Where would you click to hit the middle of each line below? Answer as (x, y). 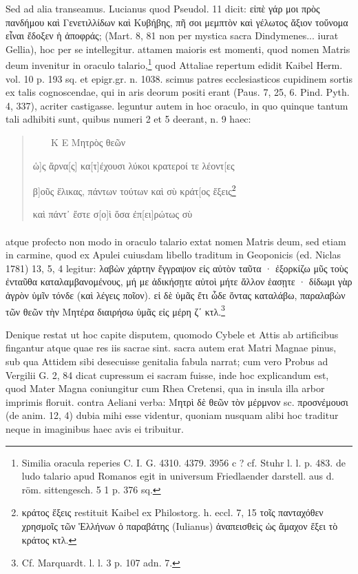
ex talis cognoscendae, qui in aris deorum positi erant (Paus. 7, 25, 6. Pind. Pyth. (178, 92)
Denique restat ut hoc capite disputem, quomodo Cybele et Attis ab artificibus (172, 334)
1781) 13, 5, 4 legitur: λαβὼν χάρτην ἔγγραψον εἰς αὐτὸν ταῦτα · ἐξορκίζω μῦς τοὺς (177, 268)
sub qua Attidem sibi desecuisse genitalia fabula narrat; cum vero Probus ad (167, 361)
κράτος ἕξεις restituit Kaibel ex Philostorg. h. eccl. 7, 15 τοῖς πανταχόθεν (172, 512)
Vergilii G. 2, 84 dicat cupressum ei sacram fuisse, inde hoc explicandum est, (167, 375)
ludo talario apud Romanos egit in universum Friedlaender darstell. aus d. (178, 476)
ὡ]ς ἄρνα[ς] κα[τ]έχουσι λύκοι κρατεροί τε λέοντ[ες (134, 165)
